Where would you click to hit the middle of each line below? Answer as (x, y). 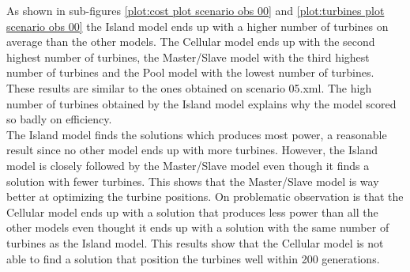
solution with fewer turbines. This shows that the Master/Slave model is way (193, 181)
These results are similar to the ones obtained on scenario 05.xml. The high (189, 87)
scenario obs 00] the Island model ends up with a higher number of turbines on (197, 26)
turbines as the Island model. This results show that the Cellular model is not (195, 242)
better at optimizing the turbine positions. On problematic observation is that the (205, 196)
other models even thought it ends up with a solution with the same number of (198, 227)
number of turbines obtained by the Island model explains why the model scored (201, 103)
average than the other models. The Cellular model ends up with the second (191, 42)
